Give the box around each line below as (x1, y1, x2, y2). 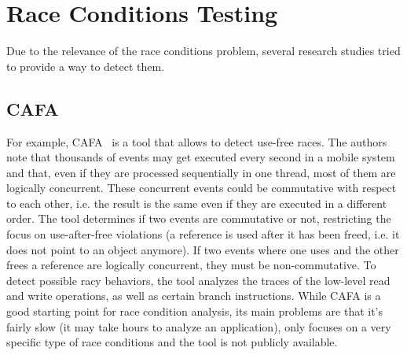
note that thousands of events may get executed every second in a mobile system (6, 149, 395, 165)
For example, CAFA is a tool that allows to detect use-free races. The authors (6, 133, 387, 150)
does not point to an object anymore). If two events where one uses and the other (6, 241, 399, 257)
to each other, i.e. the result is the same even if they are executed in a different (6, 194, 387, 211)
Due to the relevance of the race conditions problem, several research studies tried (6, 43, 401, 59)
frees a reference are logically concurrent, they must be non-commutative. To (6, 257, 376, 273)
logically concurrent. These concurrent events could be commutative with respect (6, 179, 397, 196)
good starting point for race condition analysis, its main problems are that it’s (6, 303, 383, 320)
